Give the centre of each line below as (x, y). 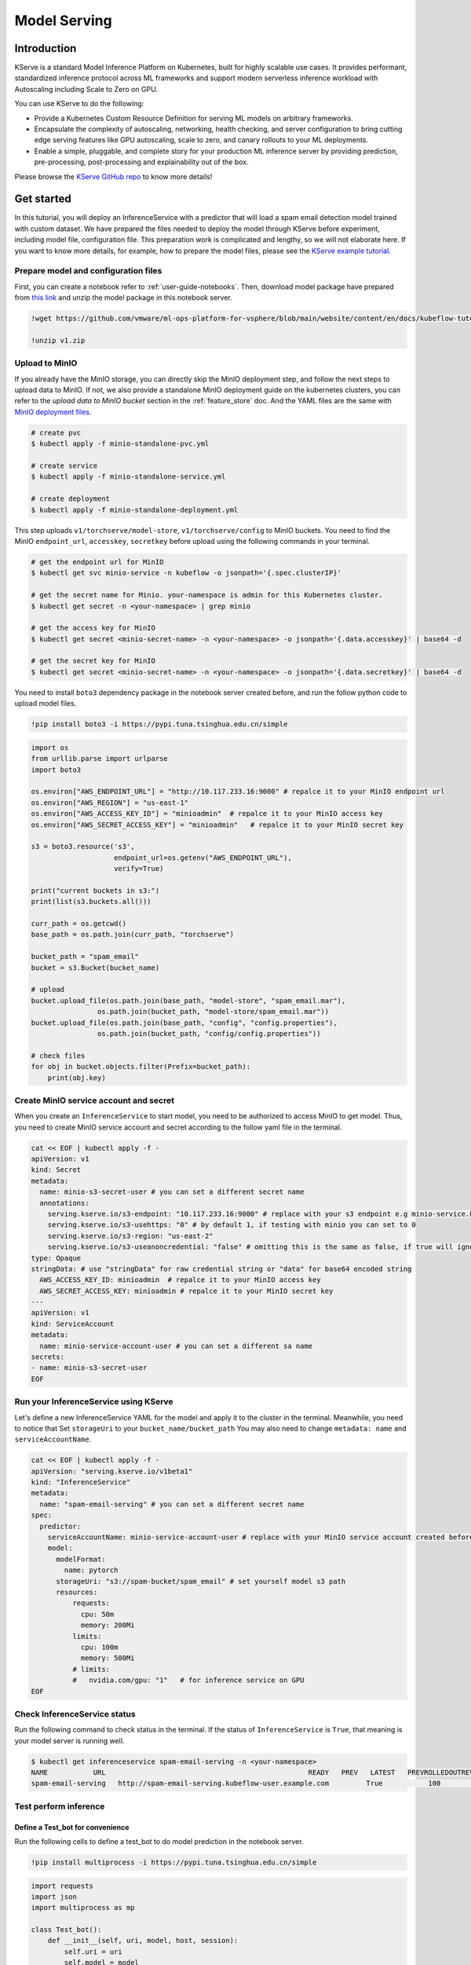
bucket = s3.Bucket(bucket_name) (95, 968)
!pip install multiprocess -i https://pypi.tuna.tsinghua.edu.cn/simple (174, 1862)
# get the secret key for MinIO (93, 661)
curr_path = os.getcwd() (79, 924)
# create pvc (56, 433)
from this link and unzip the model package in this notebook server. (124, 298)
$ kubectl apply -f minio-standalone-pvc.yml (120, 444)
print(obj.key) (77, 1078)
